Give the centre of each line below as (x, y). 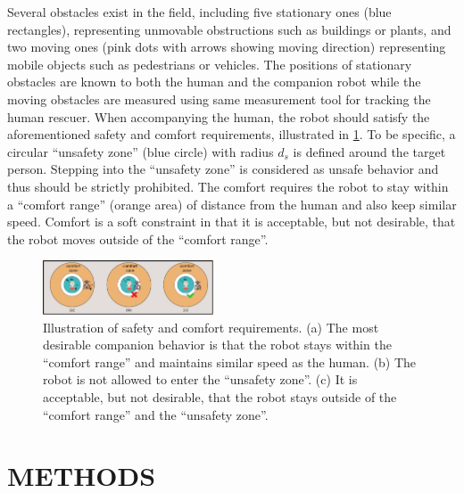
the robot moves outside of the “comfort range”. (138, 238)
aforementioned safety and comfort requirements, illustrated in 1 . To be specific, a (232, 134)
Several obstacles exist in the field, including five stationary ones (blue (199, 12)
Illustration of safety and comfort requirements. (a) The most (211, 327)
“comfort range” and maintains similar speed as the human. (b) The (230, 362)
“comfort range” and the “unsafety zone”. (156, 414)
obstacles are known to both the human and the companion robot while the (214, 82)
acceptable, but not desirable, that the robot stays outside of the (220, 397)
